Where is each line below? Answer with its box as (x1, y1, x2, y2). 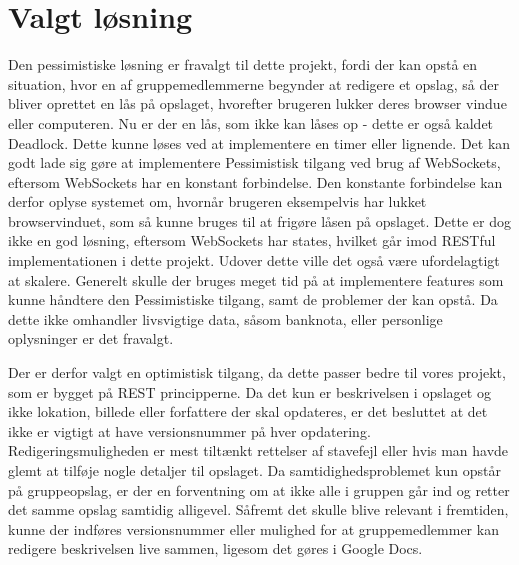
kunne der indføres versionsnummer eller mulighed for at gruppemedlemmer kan (8, 518, 499, 539)
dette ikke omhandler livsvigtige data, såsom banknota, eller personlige (8, 308, 443, 329)
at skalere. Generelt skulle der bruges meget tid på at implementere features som (8, 269, 504, 290)
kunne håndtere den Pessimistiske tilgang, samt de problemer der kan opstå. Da (8, 289, 498, 310)
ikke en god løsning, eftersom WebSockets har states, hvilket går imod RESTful (8, 230, 496, 251)
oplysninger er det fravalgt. (8, 328, 174, 349)
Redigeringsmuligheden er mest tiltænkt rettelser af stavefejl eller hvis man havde (8, 440, 509, 461)
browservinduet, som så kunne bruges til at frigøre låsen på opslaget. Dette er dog (8, 210, 511, 231)
